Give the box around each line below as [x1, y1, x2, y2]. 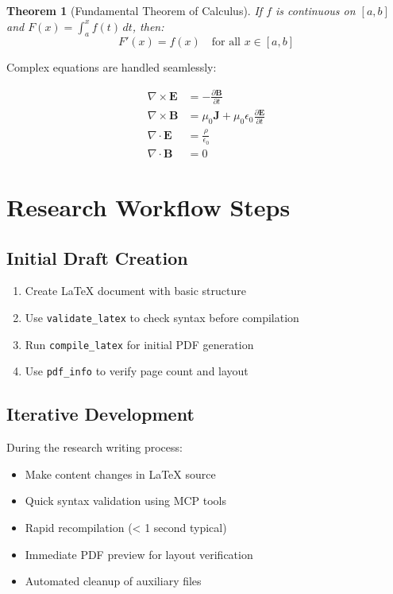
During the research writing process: [6, 439, 183, 456]
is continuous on [275, 2, 356, 18]
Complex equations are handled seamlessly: [6, 59, 217, 76]
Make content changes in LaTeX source [25, 465, 216, 482]
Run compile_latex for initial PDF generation [25, 336, 254, 352]
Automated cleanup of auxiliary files [25, 573, 202, 589]
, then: [132, 17, 164, 34]
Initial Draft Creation [6, 245, 188, 270]
